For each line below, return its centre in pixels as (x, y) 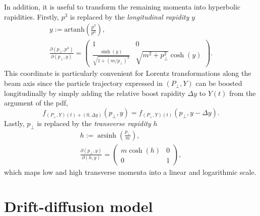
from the (242, 93)
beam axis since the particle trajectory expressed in (83, 83)
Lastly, (14, 123)
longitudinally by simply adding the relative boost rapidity (95, 93)
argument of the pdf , (36, 103)
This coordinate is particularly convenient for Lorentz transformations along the (128, 73)
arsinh (107, 135)
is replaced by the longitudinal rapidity (130, 16)
